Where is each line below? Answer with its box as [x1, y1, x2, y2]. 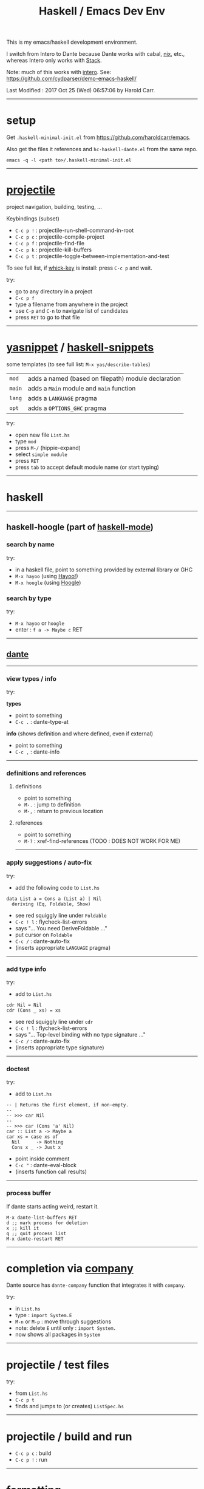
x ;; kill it [6, 1225, 39, 1231]
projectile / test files [6, 1358, 109, 1372]
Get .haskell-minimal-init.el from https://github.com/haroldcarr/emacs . [6, 134, 191, 141]
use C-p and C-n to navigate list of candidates [15, 307, 129, 315]
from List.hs [15, 1389, 48, 1397]
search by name [6, 540, 55, 549]
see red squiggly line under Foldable [15, 911, 107, 919]
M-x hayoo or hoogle [15, 619, 65, 627]
